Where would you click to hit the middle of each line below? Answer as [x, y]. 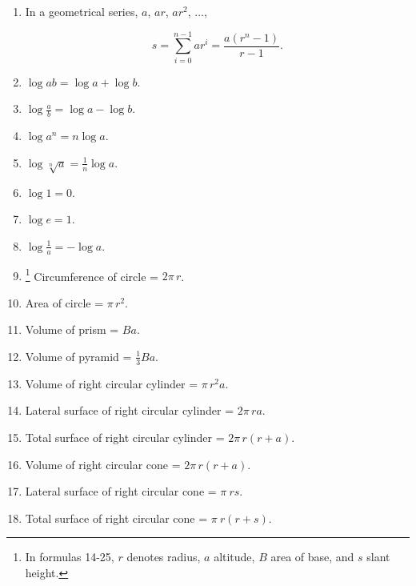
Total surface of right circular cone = [116, 518]
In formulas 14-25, [70, 557]
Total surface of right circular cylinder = [125, 437]
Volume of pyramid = [78, 356]
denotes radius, [164, 557]
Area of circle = [64, 302]
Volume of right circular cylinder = [112, 383]
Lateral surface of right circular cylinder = [130, 410]
